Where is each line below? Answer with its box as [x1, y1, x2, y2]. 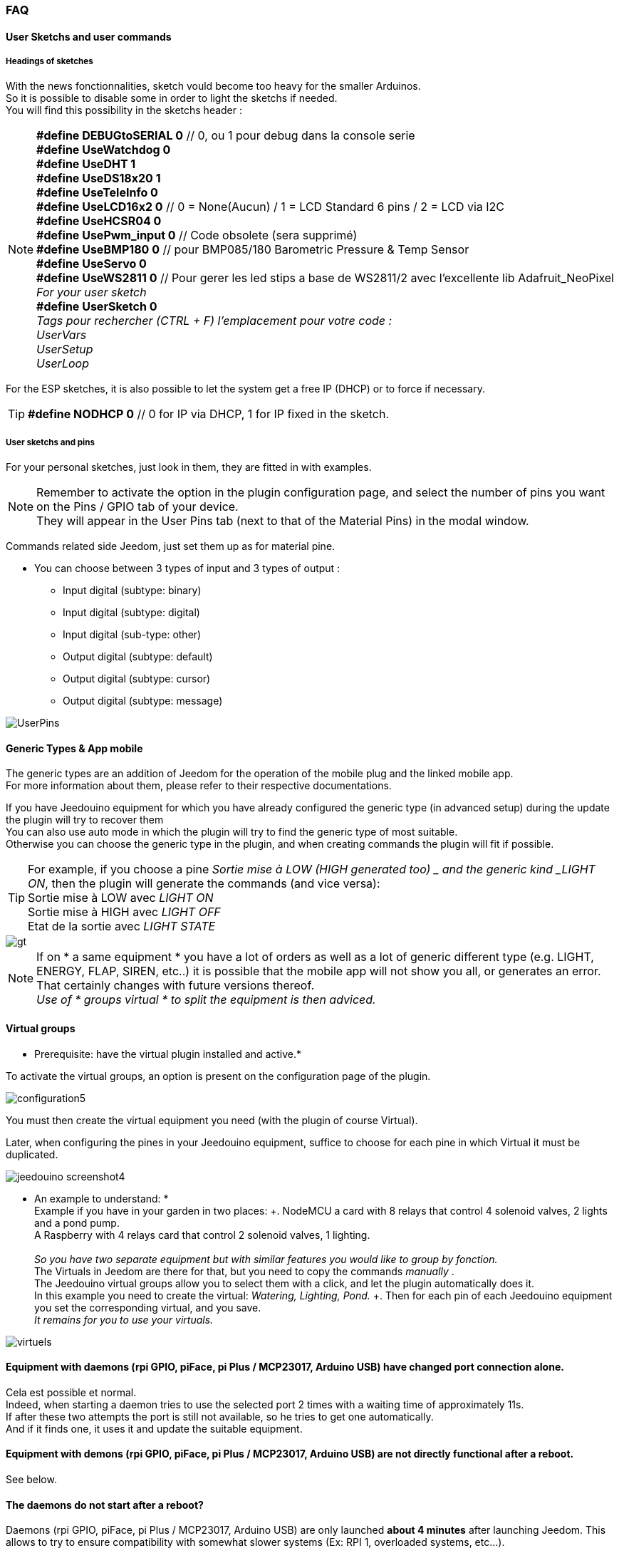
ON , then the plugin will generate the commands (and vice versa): [28, 876, 380, 891]
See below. [6, 1473, 57, 1486]
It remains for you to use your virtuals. [34, 1313, 214, 1326]
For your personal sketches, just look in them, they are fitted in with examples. [6, 461, 372, 474]
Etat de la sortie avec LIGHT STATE [28, 919, 216, 934]
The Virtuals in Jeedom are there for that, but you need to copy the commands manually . [34, 1264, 454, 1277]
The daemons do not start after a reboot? [6, 1498, 204, 1511]
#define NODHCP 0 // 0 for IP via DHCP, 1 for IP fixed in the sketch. [28, 407, 390, 422]
